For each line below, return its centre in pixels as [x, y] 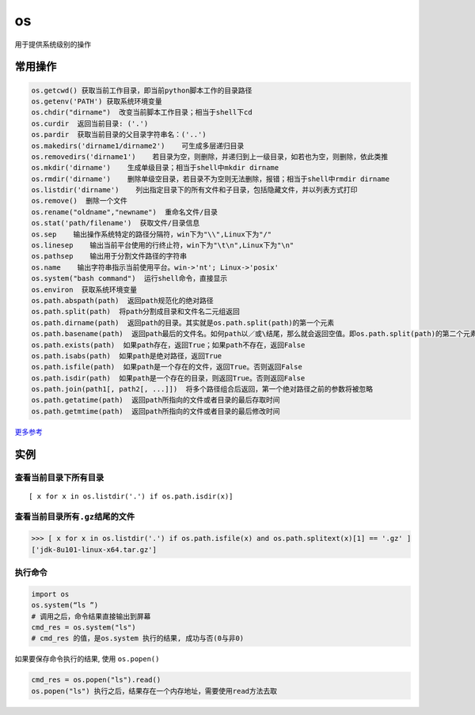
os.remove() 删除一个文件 [80, 201]
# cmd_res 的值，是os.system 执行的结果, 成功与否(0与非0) [138, 638]
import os [50, 594]
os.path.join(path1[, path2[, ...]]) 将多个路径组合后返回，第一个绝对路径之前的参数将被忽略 [202, 389]
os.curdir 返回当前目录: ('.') [90, 123]
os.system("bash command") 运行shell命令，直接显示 [129, 278]
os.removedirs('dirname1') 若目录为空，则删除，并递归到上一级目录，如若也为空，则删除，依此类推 [210, 157]
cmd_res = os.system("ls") [84, 628]
